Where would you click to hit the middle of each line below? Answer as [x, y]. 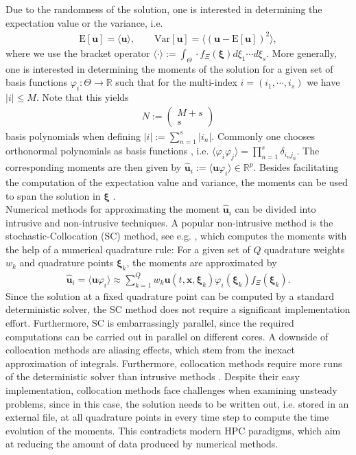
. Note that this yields [82, 96]
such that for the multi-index [176, 82]
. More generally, [301, 52]
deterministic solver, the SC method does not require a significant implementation [178, 309]
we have [323, 82]
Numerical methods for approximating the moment [113, 209]
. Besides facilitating [296, 167]
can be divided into [275, 209]
